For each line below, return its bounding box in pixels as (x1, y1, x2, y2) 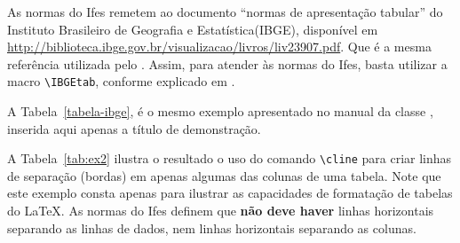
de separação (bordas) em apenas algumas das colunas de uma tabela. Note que (7, 166, 441, 184)
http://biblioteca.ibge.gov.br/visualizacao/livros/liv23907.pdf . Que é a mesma (7, 37, 432, 56)
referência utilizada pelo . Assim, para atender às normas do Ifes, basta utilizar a (7, 54, 448, 73)
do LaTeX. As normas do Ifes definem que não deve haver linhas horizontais (7, 201, 434, 220)
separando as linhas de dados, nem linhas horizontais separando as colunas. (7, 218, 416, 237)
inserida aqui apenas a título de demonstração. (7, 119, 261, 137)
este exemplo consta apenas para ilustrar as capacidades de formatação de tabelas (7, 184, 453, 202)
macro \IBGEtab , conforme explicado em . (7, 72, 235, 90)
